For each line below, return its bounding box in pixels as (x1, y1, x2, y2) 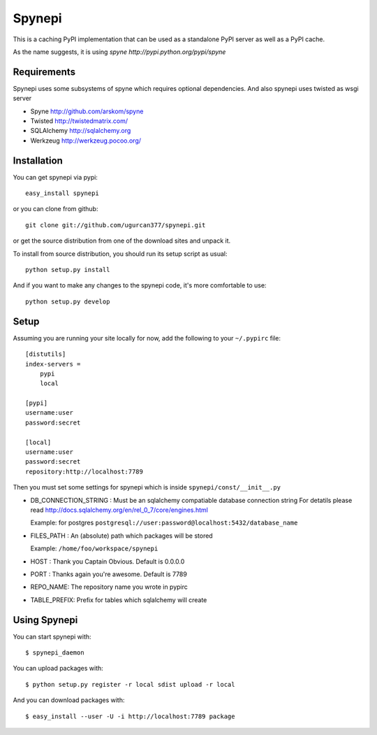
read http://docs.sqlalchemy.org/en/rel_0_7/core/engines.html (30, 506, 209, 514)
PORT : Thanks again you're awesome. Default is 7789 (30, 570, 188, 578)
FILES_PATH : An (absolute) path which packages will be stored (30, 531, 213, 540)
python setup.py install (25, 266, 110, 274)
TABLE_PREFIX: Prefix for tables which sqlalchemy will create (30, 595, 207, 604)
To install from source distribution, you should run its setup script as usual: (13, 249, 228, 258)
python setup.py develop (25, 297, 110, 306)
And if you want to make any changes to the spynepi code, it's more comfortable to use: (13, 281, 267, 290)
